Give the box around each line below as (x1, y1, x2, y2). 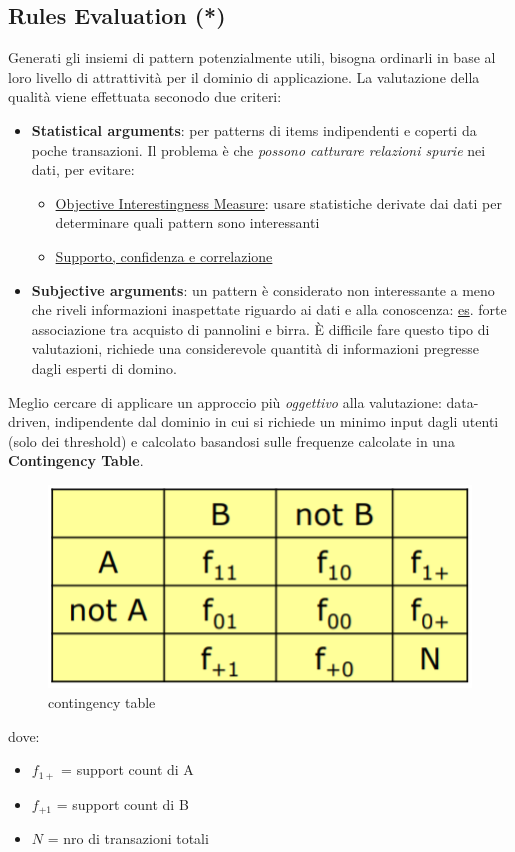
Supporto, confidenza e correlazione (55, 245, 273, 266)
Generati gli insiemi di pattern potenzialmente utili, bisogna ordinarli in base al (8, 47, 496, 68)
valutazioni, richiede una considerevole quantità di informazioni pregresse (31, 338, 480, 359)
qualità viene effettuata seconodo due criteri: (8, 86, 282, 107)
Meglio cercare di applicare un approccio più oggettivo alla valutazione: (8, 391, 442, 412)
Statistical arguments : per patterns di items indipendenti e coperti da (31, 119, 477, 140)
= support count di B (56, 793, 189, 814)
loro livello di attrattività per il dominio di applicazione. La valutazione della (8, 66, 480, 87)
